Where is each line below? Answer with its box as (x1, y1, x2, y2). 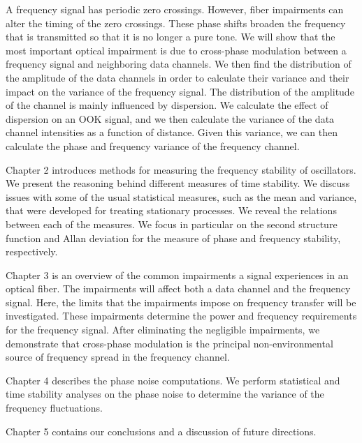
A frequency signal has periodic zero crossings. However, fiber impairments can (6, 2, 344, 16)
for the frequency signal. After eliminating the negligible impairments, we (6, 322, 320, 337)
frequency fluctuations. (6, 400, 103, 415)
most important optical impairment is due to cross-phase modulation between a (6, 43, 347, 57)
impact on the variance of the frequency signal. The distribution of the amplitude (6, 84, 354, 98)
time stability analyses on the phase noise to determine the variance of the (6, 386, 324, 401)
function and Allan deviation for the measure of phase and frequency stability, (6, 230, 341, 245)
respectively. (6, 244, 58, 259)
